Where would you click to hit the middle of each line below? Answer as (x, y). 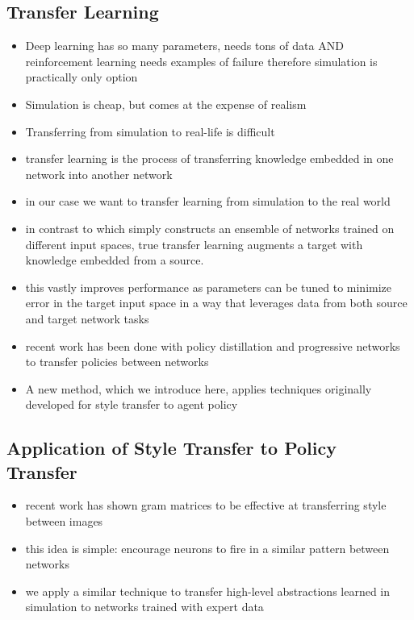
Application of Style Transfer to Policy (171, 448)
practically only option (82, 77)
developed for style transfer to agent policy (132, 404)
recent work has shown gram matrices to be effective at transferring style (206, 505)
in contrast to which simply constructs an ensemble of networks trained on (210, 228)
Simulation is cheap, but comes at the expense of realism (166, 104)
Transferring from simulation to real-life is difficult (150, 131)
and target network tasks (87, 318)
